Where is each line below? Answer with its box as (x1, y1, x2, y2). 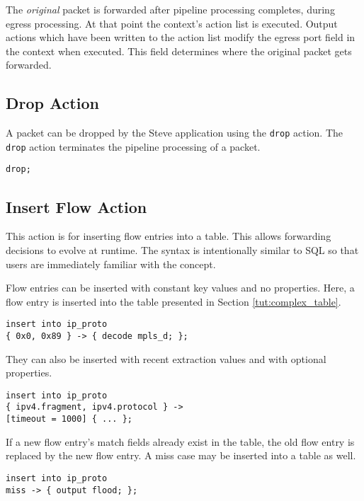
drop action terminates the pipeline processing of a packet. (6, 139, 261, 154)
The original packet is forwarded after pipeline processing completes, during (6, 2, 335, 16)
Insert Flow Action (6, 195, 147, 217)
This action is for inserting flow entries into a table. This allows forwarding (6, 229, 331, 243)
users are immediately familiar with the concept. (6, 256, 216, 271)
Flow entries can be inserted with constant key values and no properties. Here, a (6, 280, 355, 295)
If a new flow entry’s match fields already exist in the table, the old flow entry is (6, 434, 355, 449)
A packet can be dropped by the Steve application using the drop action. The (6, 125, 343, 140)
